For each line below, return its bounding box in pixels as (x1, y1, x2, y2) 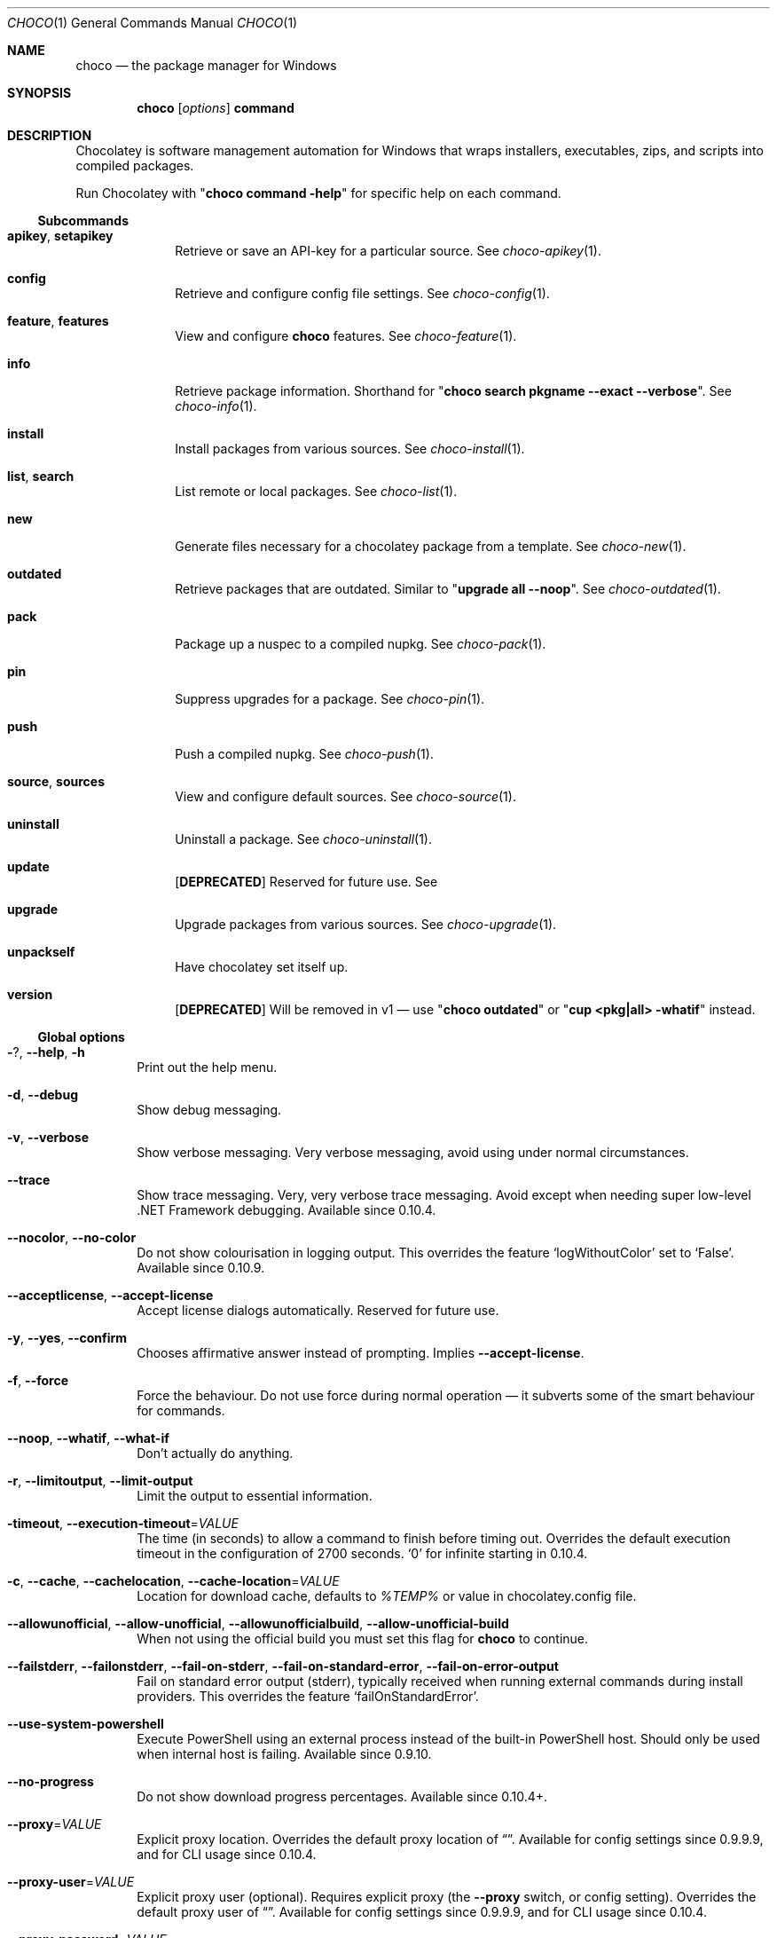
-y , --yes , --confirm (7, 1330, 128, 1345)
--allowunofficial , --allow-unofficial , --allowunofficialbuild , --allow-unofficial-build (7, 1616, 509, 1631)
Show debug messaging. (137, 1102, 282, 1117)
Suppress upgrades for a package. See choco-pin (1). (175, 691, 485, 706)
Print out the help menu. (137, 1060, 278, 1075)
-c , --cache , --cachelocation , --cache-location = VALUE (7, 1573, 340, 1588)
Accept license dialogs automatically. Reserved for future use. (137, 1303, 499, 1318)
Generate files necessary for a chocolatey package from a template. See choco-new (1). (175, 539, 687, 554)
